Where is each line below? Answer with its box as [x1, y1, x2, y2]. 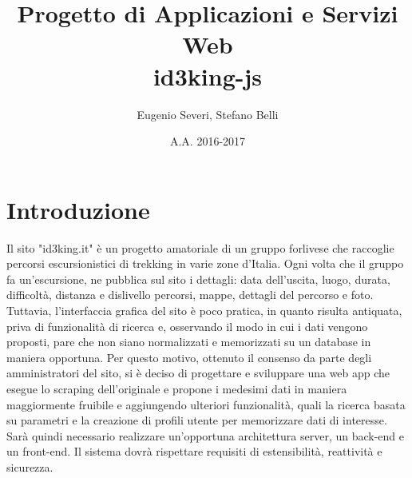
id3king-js [153, 59, 263, 92]
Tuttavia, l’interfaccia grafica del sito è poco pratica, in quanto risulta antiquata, [6, 302, 402, 318]
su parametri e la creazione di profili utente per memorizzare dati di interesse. [6, 412, 387, 428]
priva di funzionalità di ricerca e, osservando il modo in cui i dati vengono [6, 317, 368, 334]
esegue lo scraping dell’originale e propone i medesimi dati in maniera [6, 380, 347, 396]
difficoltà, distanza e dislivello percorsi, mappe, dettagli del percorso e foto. [6, 286, 374, 303]
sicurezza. [6, 458, 53, 475]
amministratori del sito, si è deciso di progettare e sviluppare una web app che [6, 364, 390, 381]
